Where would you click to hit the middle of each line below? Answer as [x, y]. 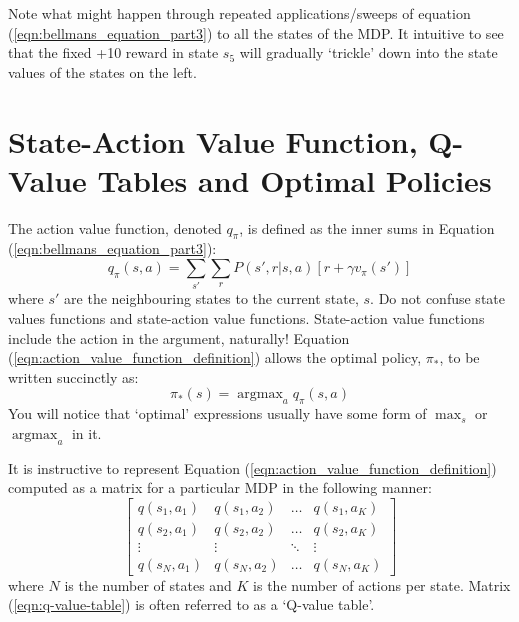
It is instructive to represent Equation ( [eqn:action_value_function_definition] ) [252, 467]
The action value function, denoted [115, 227]
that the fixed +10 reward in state [113, 52]
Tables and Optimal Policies [294, 179]
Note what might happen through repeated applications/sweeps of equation [239, 13]
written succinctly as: [73, 376]
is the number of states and [148, 584]
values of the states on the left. [102, 71]
